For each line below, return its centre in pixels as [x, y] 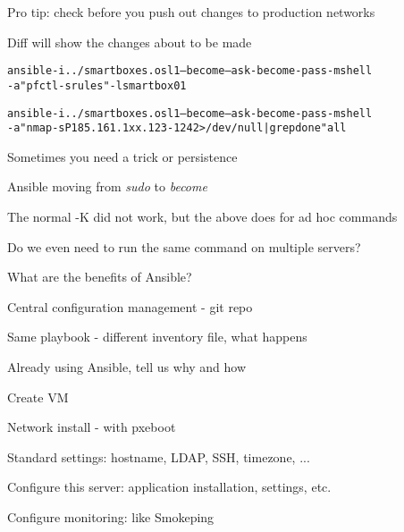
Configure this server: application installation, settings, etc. [169, 487]
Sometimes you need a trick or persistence [122, 156]
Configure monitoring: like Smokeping [111, 516]
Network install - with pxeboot [92, 427]
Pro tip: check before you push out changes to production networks [191, 12]
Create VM [38, 397]
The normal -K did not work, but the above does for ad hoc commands [202, 216]
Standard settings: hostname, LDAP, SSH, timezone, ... [159, 456]
